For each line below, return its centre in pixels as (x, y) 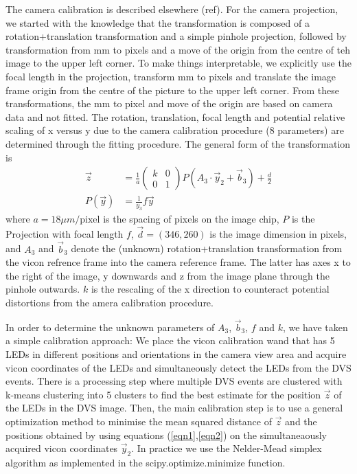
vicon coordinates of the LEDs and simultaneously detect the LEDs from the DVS (178, 367)
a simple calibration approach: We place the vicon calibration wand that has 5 (170, 340)
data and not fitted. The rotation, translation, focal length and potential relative (175, 116)
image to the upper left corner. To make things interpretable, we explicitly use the (178, 63)
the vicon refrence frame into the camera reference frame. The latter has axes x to (178, 262)
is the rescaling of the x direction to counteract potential (210, 289)
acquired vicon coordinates (62, 448)
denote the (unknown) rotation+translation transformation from (207, 248)
